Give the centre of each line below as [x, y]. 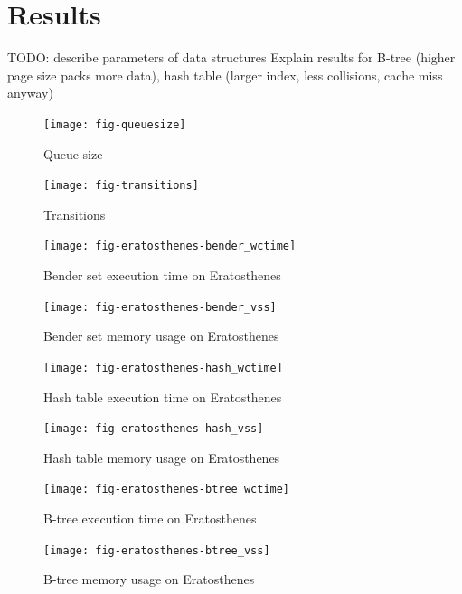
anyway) [30, 93]
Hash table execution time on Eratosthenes [163, 396]
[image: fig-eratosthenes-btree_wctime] [167, 490]
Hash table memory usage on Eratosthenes [162, 457]
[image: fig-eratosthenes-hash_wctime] [163, 368]
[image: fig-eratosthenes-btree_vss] [157, 550]
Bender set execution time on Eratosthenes [162, 275]
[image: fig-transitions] [121, 186]
